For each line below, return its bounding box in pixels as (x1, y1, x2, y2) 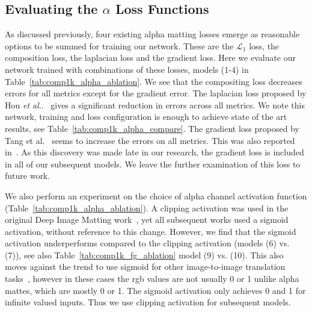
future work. (5, 169, 50, 182)
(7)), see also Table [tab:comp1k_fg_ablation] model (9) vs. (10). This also (5, 248, 284, 261)
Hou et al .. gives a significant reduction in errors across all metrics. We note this (5, 98, 305, 111)
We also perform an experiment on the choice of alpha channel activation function (5, 189, 307, 202)
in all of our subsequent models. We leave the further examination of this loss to (5, 157, 301, 170)
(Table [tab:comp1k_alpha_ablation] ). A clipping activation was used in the (5, 201, 289, 214)
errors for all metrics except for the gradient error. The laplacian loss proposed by (5, 87, 307, 99)
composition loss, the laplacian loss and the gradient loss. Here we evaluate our (5, 51, 296, 64)
